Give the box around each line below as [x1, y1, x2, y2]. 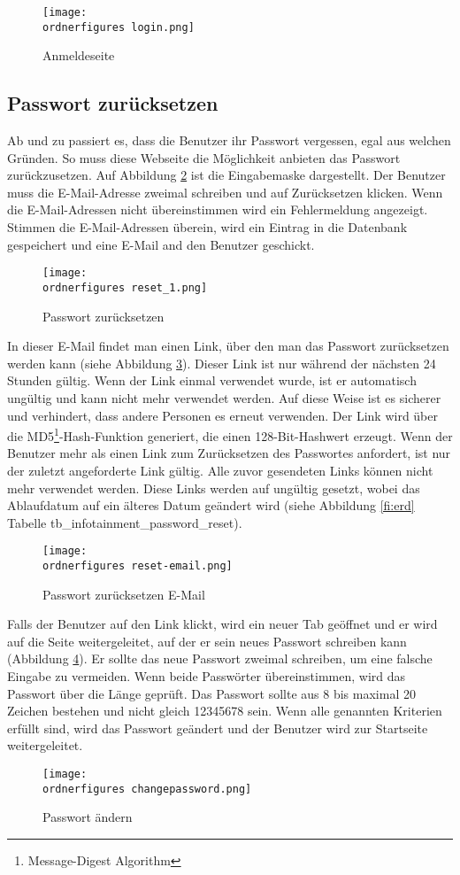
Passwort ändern [42, 808, 133, 826]
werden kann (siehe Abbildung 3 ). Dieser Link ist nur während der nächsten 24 [7, 353, 436, 372]
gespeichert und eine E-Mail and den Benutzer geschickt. [7, 235, 315, 253]
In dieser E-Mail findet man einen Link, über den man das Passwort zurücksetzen [7, 337, 449, 355]
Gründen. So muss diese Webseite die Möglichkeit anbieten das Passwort [7, 148, 401, 166]
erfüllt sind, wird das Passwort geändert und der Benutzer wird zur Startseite [7, 718, 428, 737]
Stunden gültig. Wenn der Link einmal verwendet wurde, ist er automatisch [7, 371, 417, 390]
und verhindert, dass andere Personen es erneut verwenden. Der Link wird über [7, 406, 438, 424]
